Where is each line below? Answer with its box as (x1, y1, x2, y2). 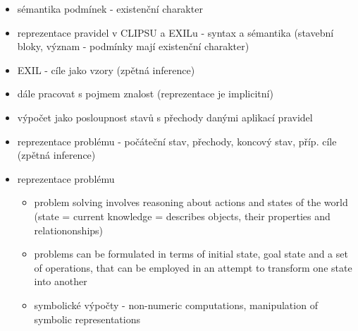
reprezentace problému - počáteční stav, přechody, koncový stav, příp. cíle (17, 133, 337, 148)
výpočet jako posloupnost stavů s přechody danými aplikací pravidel (17, 109, 313, 124)
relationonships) (34, 222, 104, 237)
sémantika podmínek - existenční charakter (17, 1, 203, 16)
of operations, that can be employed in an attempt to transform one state (34, 260, 352, 275)
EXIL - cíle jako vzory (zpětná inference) (17, 62, 195, 77)
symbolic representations (34, 311, 141, 326)
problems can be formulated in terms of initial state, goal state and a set (34, 246, 348, 261)
